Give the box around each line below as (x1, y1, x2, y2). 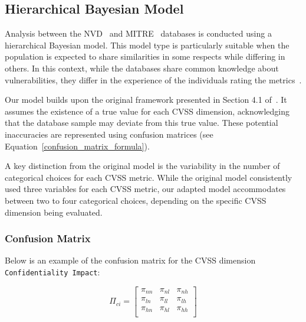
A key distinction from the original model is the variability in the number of (5, 160, 280, 172)
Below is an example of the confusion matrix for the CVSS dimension (5, 254, 256, 266)
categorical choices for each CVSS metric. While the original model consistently (5, 171, 292, 183)
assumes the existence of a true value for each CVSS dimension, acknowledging (5, 105, 290, 117)
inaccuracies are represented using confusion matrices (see (5, 128, 213, 140)
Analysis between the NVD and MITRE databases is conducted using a (5, 27, 272, 40)
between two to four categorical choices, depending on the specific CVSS (5, 194, 266, 206)
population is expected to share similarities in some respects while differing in (5, 50, 285, 63)
